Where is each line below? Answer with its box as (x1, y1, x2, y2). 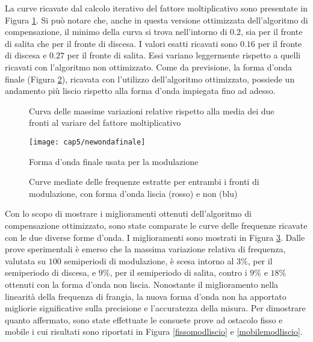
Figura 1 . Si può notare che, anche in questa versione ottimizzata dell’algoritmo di (5, 13, 308, 26)
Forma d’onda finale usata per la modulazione (29, 155, 199, 167)
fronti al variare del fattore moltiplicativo (29, 116, 181, 129)
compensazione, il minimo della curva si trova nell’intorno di (5, 25, 228, 38)
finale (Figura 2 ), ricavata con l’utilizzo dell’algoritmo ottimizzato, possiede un (5, 72, 295, 85)
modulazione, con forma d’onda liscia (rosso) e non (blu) (29, 187, 238, 199)
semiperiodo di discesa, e (5, 266, 96, 279)
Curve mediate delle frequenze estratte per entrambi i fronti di (29, 175, 259, 188)
